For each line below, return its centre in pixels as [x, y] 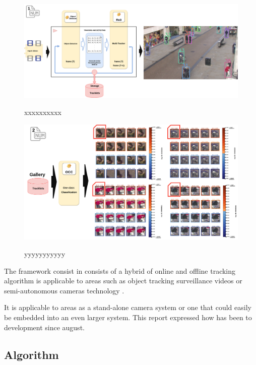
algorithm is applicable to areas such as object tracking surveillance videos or [123, 281]
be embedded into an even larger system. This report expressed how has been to [128, 317]
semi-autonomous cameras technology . [64, 290]
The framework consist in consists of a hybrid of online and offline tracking [120, 270]
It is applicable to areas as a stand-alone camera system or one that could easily [128, 307]
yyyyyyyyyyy [45, 254]
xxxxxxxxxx [43, 112]
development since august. [44, 327]
